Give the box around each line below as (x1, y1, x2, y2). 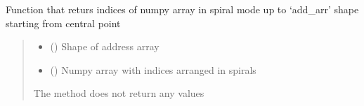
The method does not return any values (33, 86, 204, 100)
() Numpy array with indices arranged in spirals (50, 62, 256, 77)
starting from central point (6, 15, 121, 30)
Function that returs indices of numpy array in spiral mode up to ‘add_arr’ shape (6, 2, 359, 16)
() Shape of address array (50, 39, 160, 54)
